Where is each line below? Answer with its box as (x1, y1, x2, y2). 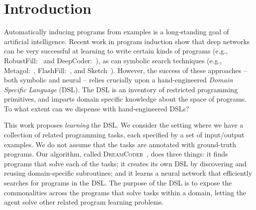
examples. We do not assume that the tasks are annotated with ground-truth (4, 139, 236, 149)
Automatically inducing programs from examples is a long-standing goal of (4, 26, 229, 37)
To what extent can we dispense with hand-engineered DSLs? (4, 103, 189, 113)
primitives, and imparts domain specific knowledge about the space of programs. (4, 94, 247, 104)
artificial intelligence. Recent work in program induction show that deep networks (4, 36, 250, 46)
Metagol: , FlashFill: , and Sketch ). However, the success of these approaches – (4, 65, 247, 75)
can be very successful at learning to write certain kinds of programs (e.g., (4, 46, 228, 56)
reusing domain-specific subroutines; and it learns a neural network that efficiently (4, 168, 252, 178)
